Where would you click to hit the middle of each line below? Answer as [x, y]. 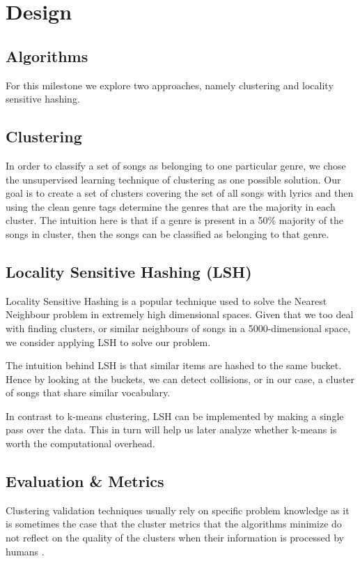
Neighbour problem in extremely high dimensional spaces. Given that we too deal [180, 314]
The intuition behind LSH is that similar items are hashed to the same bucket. [174, 365]
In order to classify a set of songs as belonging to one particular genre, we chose [176, 165]
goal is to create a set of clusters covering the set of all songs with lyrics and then [180, 193]
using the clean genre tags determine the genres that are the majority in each [171, 206]
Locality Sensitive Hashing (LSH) [129, 271]
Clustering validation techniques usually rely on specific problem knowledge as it [178, 510]
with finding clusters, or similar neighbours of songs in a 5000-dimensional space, [178, 328]
